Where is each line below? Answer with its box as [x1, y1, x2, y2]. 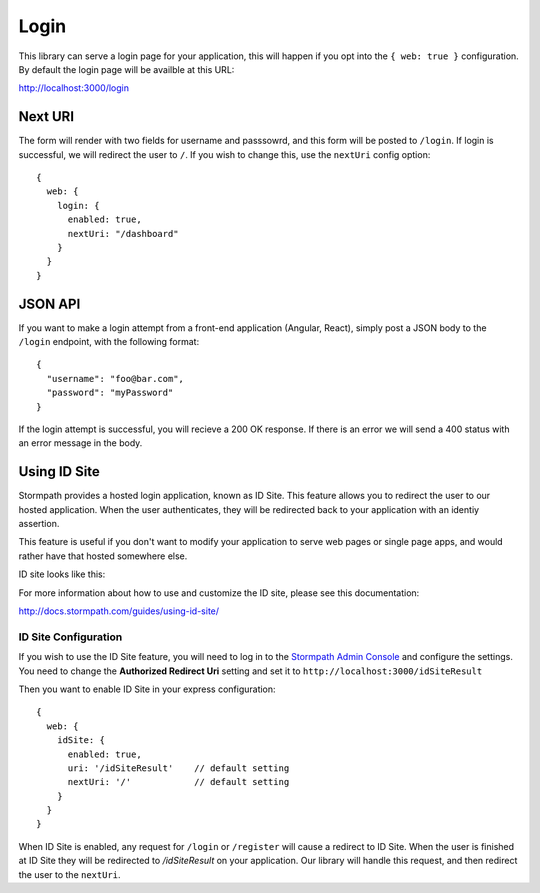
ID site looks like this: [18, 568, 106, 580]
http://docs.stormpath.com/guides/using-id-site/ [18, 605, 220, 617]
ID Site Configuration [18, 630, 123, 644]
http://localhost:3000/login [18, 82, 130, 94]
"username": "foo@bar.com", [46, 373, 185, 384]
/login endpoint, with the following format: [18, 336, 200, 348]
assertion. [18, 518, 60, 530]
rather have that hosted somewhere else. [18, 550, 188, 562]
